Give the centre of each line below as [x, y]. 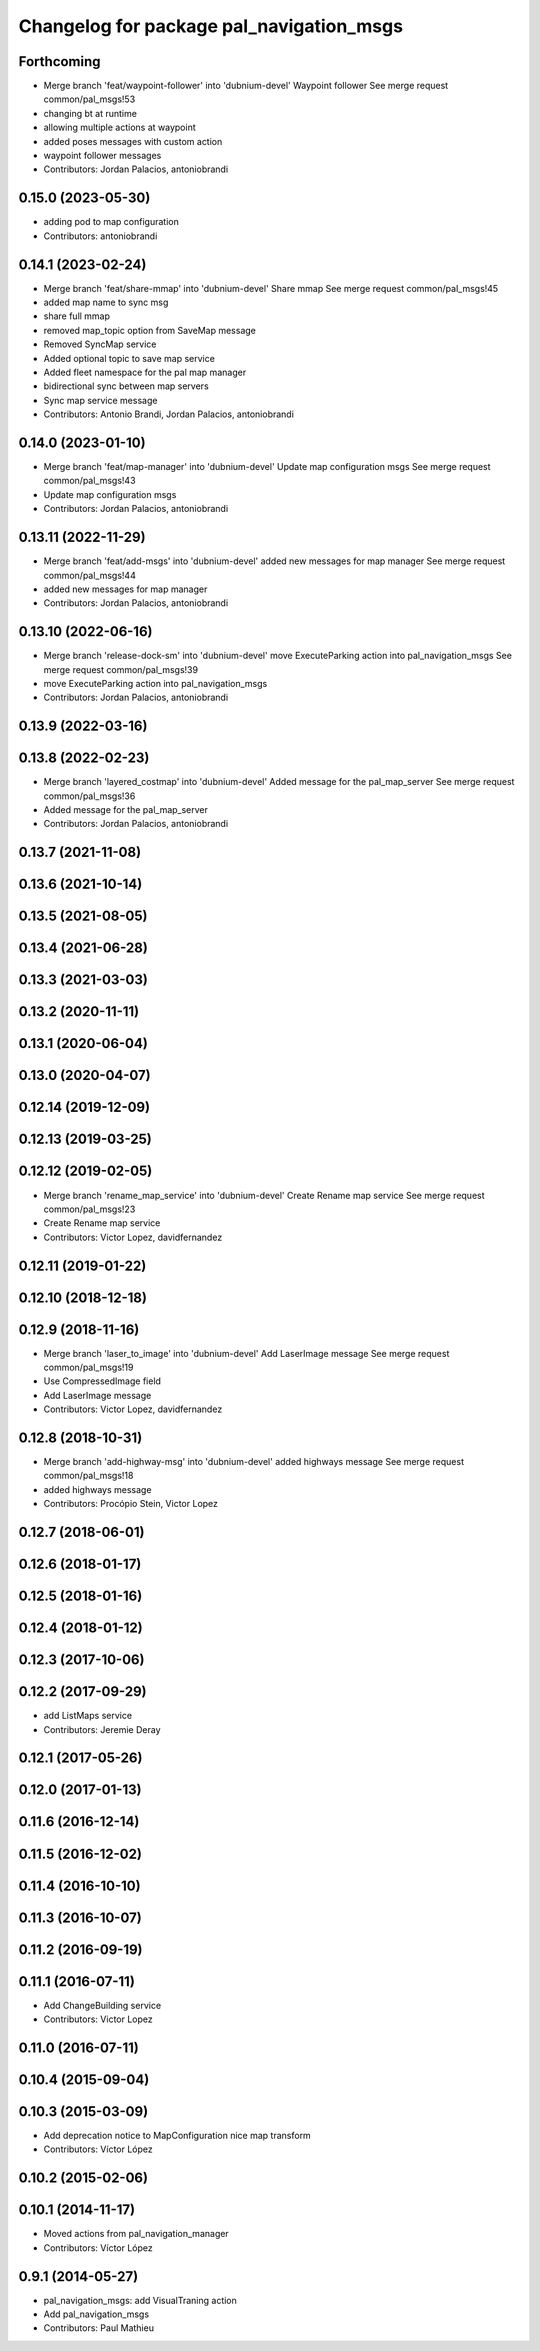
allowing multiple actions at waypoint [119, 127]
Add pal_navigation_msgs [96, 2314]
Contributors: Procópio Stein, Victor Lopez [131, 1504]
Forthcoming [59, 61]
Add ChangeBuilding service [102, 2005]
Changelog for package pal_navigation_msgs [211, 26]
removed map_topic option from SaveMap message [150, 330]
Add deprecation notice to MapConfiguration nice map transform [177, 2135]
